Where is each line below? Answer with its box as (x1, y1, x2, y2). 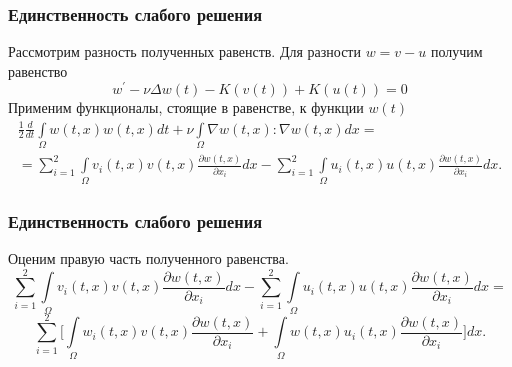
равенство (8, 60, 68, 81)
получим (430, 41, 483, 62)
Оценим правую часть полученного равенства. (8, 247, 289, 268)
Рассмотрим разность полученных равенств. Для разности (8, 41, 361, 62)
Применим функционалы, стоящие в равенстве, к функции (8, 97, 364, 118)
